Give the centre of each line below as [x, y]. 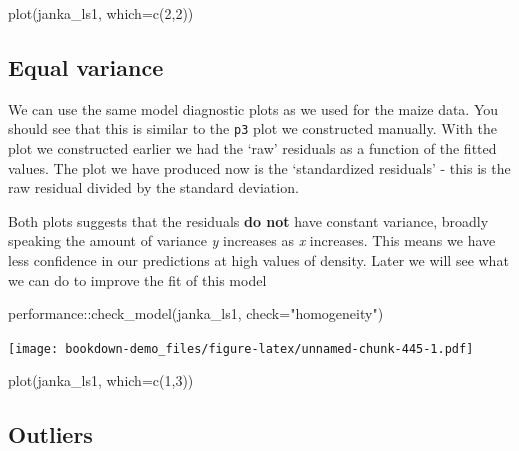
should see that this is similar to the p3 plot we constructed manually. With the [252, 128]
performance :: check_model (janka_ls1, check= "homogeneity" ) [196, 313]
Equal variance [86, 66]
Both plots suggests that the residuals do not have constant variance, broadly [248, 220]
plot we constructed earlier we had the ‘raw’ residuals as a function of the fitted [252, 148]
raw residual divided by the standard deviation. [153, 187]
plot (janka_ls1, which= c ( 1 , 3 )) [101, 380]
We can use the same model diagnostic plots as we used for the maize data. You [253, 108]
